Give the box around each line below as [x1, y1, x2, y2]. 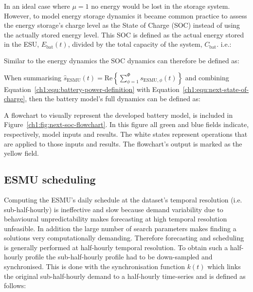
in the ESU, [4, 39, 39, 49]
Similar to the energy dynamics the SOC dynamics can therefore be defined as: [4, 55, 239, 65]
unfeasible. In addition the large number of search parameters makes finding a [4, 223, 236, 233]
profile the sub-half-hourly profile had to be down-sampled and [25, 252, 213, 262]
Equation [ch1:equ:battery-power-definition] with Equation [4, 84, 180, 94]
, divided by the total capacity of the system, [68, 39, 202, 49]
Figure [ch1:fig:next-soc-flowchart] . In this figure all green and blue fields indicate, [4, 119, 249, 129]
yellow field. [4, 148, 39, 158]
